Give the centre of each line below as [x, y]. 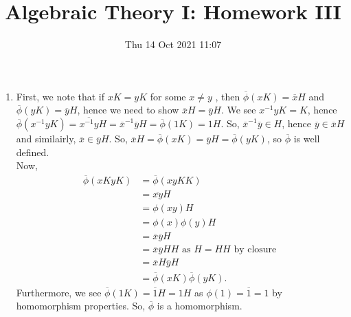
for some [168, 96]
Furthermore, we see [59, 292]
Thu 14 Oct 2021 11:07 [173, 44]
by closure [255, 250]
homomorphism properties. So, [81, 306]
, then [228, 96]
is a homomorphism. [200, 306]
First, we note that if [60, 96]
